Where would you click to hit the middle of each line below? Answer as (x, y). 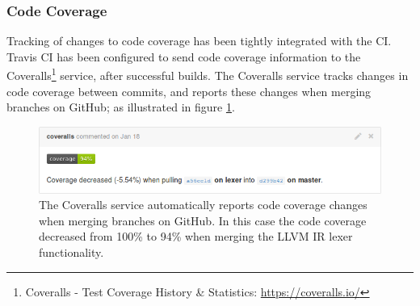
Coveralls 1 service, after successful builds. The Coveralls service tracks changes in (208, 74)
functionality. (71, 252)
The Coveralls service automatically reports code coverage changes (203, 205)
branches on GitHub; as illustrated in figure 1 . (121, 107)
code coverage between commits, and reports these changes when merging (189, 91)
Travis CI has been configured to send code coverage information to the (184, 56)
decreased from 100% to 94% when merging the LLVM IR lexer (196, 236)
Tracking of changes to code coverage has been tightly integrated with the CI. (199, 41)
